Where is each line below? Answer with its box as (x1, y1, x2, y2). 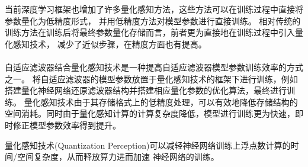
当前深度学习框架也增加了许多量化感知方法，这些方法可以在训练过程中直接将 (5, 3, 303, 15)
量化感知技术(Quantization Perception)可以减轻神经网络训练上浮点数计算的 (5, 139, 291, 151)
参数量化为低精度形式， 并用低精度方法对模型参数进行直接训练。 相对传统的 (5, 14, 301, 27)
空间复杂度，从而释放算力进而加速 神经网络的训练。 (17, 150, 219, 163)
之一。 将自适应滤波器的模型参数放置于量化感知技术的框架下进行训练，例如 (5, 72, 298, 85)
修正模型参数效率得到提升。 (12, 118, 121, 131)
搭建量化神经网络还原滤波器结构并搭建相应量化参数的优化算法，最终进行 (5, 84, 287, 97)
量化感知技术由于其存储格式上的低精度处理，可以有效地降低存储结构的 (24, 95, 298, 108)
